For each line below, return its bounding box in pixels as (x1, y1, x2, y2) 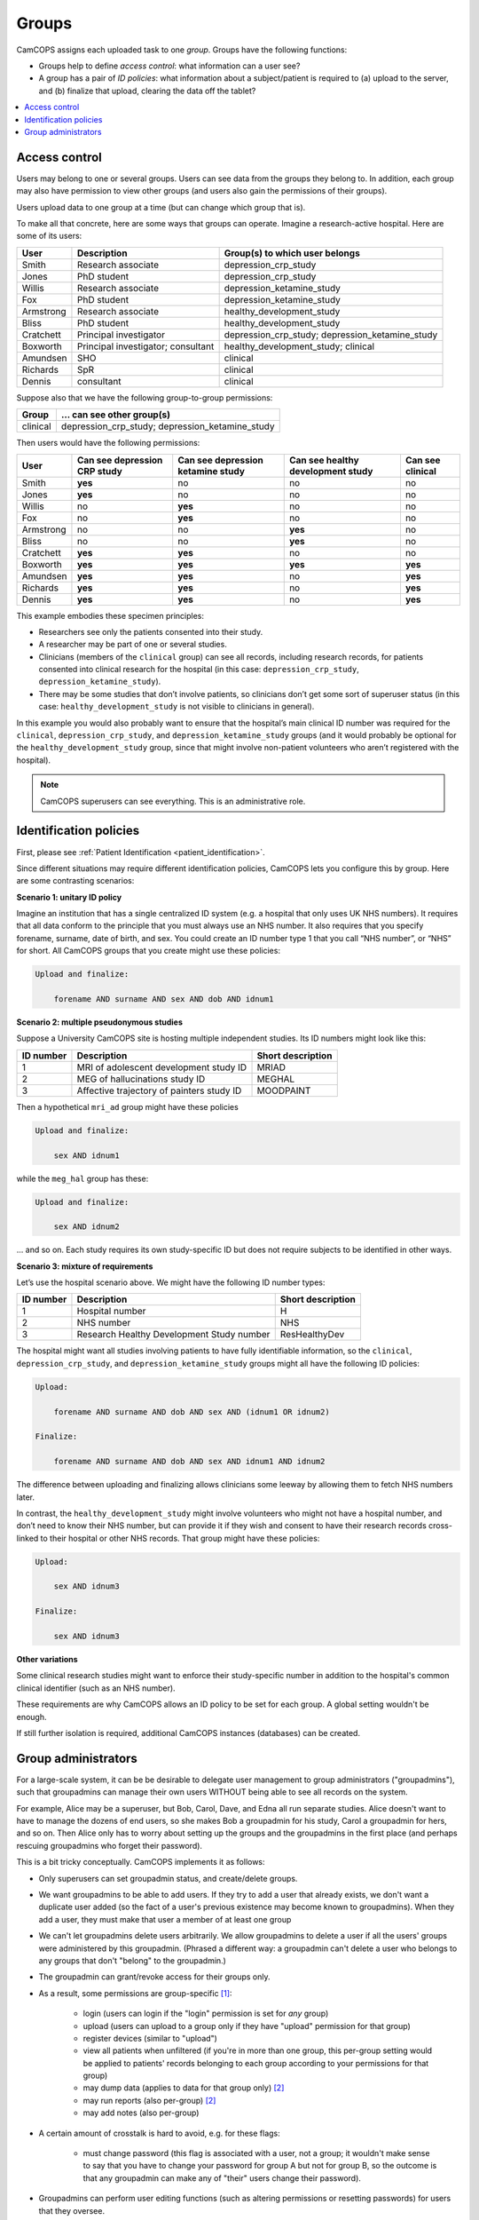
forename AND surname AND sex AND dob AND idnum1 (53, 995, 274, 1004)
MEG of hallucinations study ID (76, 1073, 206, 1085)
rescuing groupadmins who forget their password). (16, 1840, 203, 1851)
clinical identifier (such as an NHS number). (16, 1683, 177, 1693)
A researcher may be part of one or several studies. (38, 639, 228, 650)
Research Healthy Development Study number (76, 1328, 271, 1341)
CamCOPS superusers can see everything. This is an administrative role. (40, 796, 306, 806)
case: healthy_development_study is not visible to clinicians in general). (38, 702, 315, 712)
